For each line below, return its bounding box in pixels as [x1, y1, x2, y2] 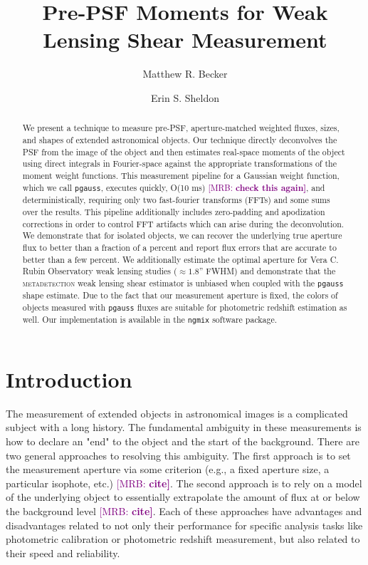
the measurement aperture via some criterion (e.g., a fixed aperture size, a [6, 462, 330, 477]
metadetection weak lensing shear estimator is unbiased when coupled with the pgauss [22, 276, 344, 289]
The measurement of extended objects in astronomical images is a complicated [6, 405, 348, 420]
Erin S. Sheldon [151, 90, 219, 105]
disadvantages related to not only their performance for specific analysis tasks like [6, 517, 363, 532]
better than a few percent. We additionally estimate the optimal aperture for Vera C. [22, 253, 339, 265]
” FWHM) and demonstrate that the [199, 265, 336, 277]
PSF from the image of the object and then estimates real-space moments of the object [22, 145, 345, 157]
